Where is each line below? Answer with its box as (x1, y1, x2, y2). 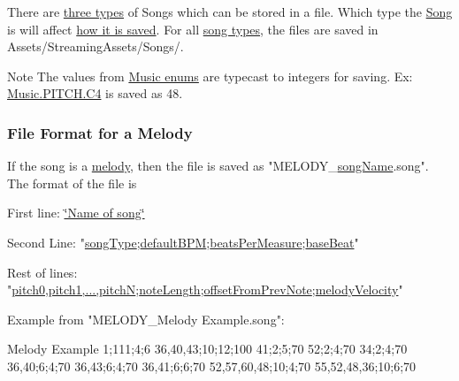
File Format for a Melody (7, 121, 193, 143)
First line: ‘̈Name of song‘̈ (7, 203, 145, 222)
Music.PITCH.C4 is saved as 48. (7, 84, 183, 103)
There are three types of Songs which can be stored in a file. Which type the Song (7, 3, 453, 20)
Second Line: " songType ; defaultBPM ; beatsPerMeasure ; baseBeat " (7, 232, 359, 251)
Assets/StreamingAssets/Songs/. (7, 37, 184, 56)
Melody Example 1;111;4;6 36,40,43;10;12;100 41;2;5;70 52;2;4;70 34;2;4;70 (7, 339, 408, 358)
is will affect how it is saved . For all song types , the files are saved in (7, 19, 379, 38)
